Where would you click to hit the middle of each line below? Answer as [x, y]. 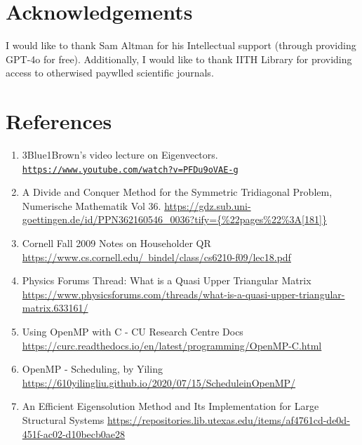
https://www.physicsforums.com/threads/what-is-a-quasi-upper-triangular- [183, 294]
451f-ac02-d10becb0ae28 [74, 433]
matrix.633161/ [55, 308]
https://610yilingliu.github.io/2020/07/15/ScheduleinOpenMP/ [159, 382]
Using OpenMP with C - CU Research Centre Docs [133, 332]
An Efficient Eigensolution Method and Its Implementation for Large [170, 406]
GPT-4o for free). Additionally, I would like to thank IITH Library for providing [179, 59]
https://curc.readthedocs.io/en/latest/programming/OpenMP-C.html [172, 345]
